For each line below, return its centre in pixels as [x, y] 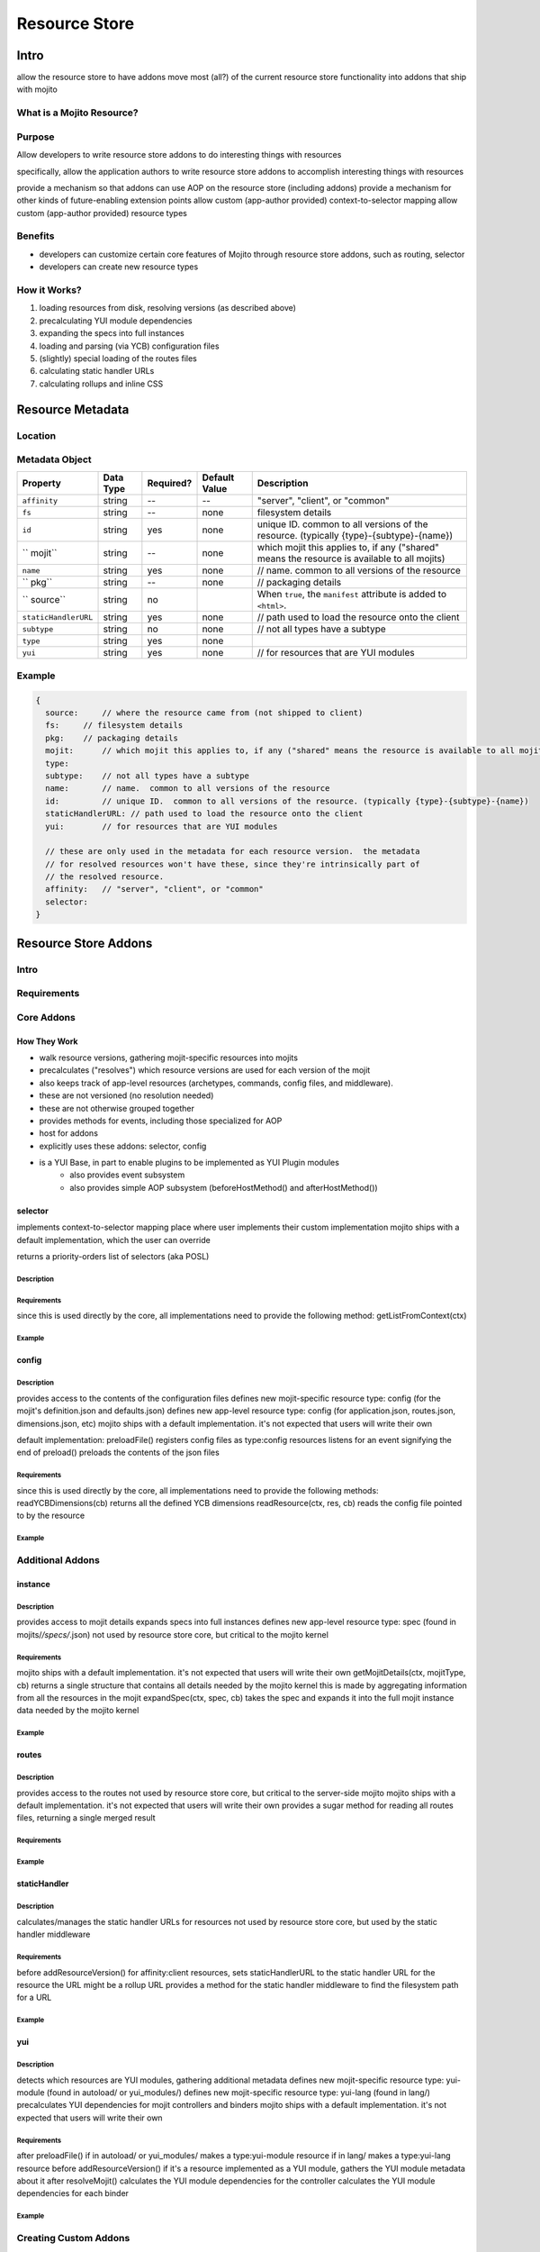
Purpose [36, 137]
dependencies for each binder [73, 2193]
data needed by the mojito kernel [78, 1711]
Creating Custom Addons [73, 2238]
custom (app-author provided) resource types [102, 213]
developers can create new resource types [119, 267]
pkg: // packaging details [112, 738]
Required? [170, 484]
